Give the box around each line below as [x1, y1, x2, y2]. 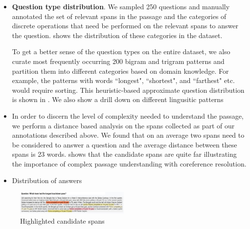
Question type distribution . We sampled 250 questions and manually [12, 1, 230, 11]
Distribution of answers [12, 175, 82, 185]
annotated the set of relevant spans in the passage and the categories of [12, 11, 227, 21]
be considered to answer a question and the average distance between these [12, 139, 237, 149]
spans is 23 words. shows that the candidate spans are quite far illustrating [12, 149, 237, 159]
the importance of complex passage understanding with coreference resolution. [12, 158, 247, 168]
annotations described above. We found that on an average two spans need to [12, 130, 245, 140]
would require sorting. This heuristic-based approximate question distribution [12, 84, 245, 95]
